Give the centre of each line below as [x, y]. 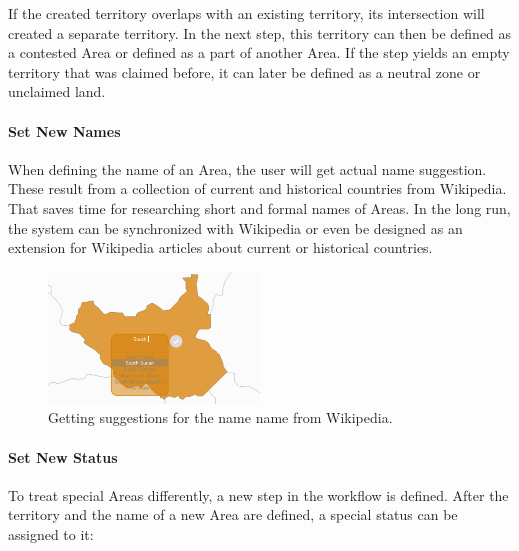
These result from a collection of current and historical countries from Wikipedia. [257, 188]
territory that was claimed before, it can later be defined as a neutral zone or [244, 71]
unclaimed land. [57, 91]
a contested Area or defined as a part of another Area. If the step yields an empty [259, 52]
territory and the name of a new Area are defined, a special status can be [233, 514]
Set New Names [64, 130]
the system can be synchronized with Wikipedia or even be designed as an [235, 227]
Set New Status [63, 456]
